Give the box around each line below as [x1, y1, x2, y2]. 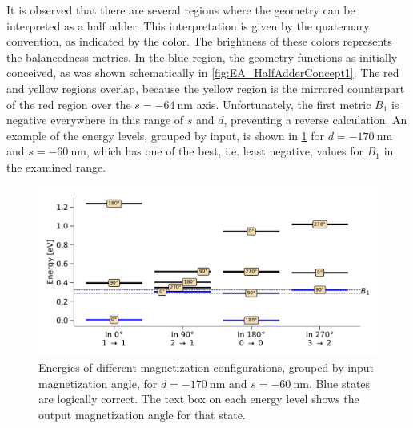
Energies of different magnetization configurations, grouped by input [38, 359, 375, 376]
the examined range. [6, 158, 106, 175]
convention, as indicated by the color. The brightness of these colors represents [6, 33, 392, 50]
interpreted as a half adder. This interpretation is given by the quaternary [6, 17, 370, 34]
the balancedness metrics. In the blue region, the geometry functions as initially [6, 48, 398, 65]
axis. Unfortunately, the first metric [196, 95, 371, 112]
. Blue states [308, 374, 371, 391]
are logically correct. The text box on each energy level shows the [38, 390, 359, 407]
